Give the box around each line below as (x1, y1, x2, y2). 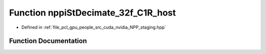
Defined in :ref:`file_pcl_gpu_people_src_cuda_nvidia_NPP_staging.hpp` (21, 24, 166, 30)
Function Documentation (9, 37, 87, 45)
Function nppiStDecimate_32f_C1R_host (9, 7, 176, 18)
